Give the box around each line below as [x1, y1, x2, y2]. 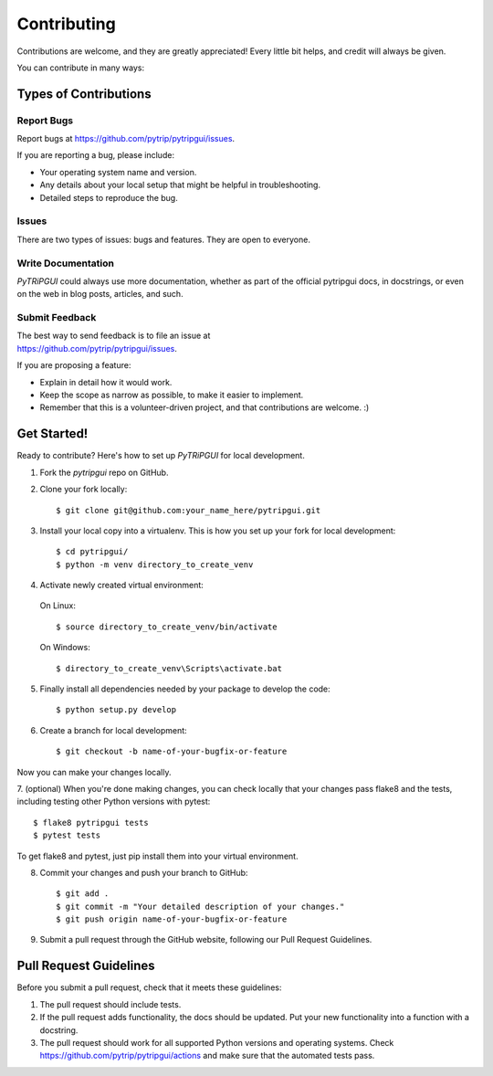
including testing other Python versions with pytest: [16, 796, 211, 807]
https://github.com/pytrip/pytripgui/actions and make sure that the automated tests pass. [39, 1050, 375, 1061]
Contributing [16, 14, 116, 34]
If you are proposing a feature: [16, 360, 131, 371]
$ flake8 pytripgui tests [33, 818, 150, 828]
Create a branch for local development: [39, 724, 187, 735]
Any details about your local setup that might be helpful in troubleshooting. [39, 179, 321, 191]
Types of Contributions [16, 86, 152, 101]
